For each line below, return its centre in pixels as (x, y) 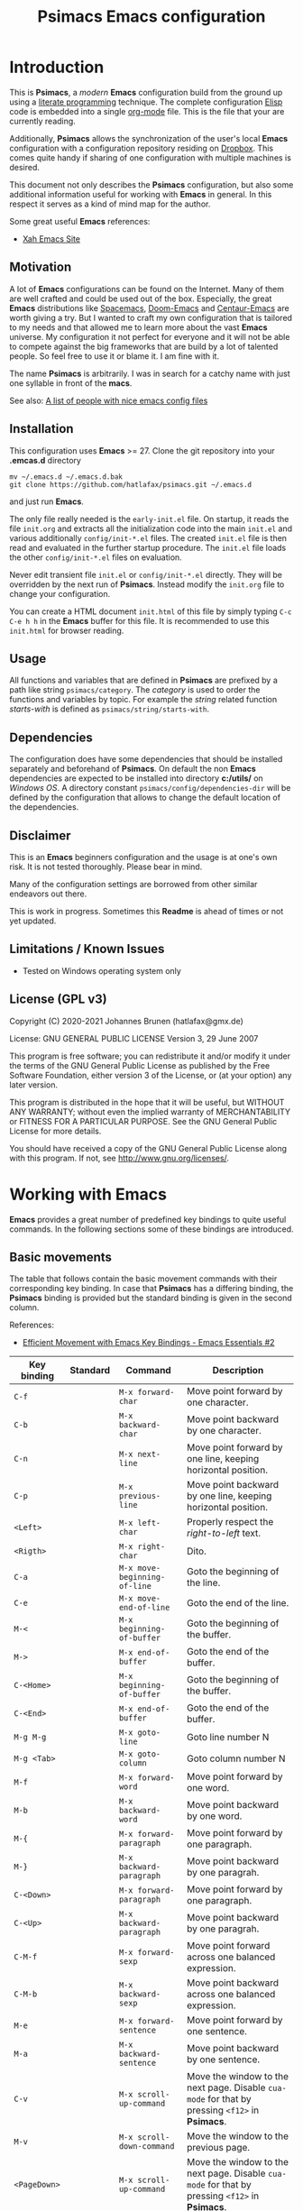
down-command (147, 2147)
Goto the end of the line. (238, 1603)
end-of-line (144, 1608)
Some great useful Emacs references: (80, 221)
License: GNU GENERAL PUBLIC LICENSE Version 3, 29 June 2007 (134, 1038)
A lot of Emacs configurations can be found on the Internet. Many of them (147, 289)
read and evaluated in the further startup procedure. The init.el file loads (148, 547)
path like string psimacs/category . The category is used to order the (135, 690)
